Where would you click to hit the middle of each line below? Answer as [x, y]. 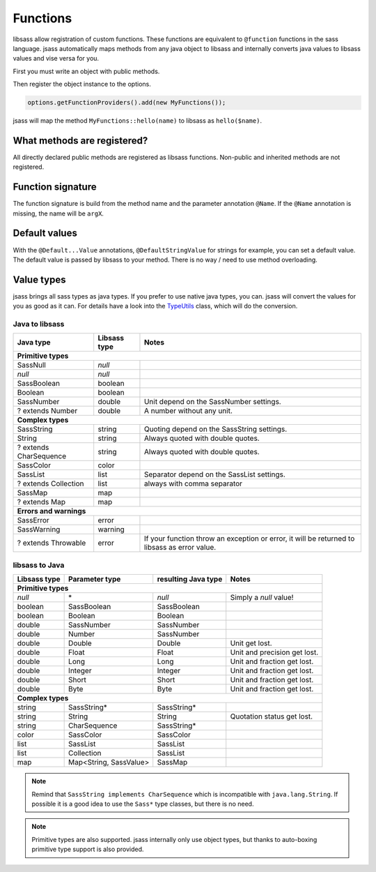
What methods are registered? [80, 141]
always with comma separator [193, 483]
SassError [33, 520]
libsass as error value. [180, 548]
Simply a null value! [262, 598]
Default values [45, 233]
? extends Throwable [52, 543]
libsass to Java [39, 565]
